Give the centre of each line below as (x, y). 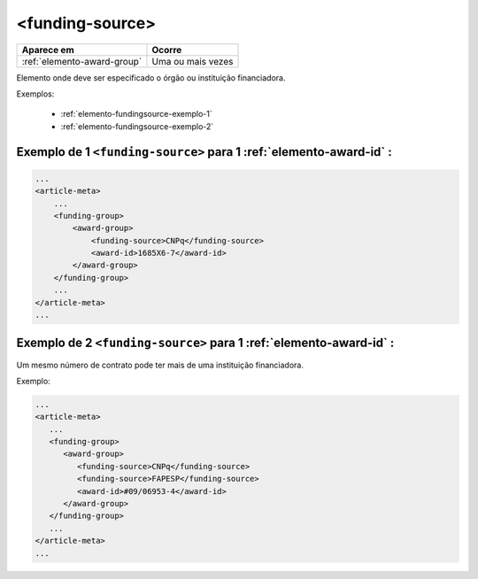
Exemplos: (35, 94)
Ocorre (167, 50)
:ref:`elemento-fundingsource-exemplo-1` (136, 114)
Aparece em (48, 50)
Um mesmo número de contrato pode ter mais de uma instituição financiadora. (160, 365)
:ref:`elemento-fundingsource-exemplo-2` (137, 126)
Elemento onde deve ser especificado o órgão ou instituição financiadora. (151, 77)
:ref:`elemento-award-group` (82, 61)
